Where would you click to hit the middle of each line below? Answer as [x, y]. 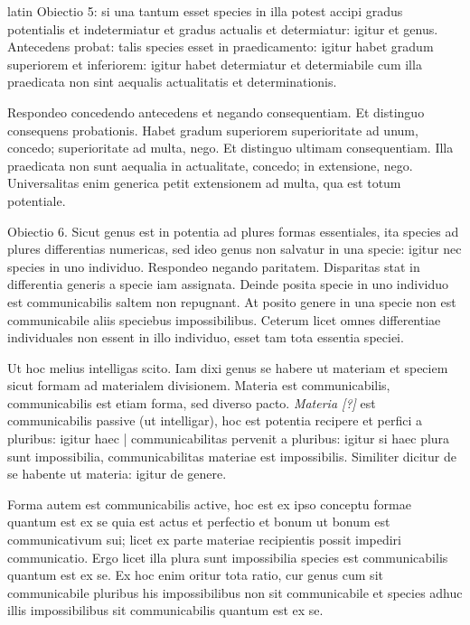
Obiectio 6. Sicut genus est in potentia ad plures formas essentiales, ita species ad [233, 231]
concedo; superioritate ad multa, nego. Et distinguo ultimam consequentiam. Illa [230, 148]
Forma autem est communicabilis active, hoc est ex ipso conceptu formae [209, 504]
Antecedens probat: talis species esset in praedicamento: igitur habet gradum [221, 47]
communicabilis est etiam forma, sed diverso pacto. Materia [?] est [192, 402]
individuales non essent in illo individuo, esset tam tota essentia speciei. [206, 337]
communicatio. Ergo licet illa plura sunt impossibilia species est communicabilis [228, 557]
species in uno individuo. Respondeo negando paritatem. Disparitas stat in [214, 266]
